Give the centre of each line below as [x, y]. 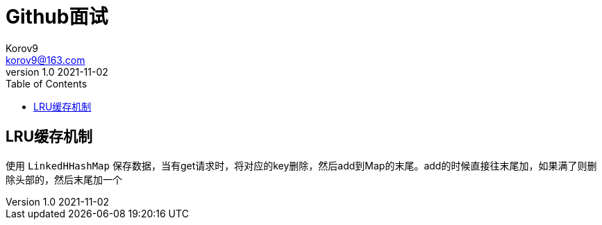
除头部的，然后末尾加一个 [64, 179]
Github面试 [57, 17]
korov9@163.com [45, 60]
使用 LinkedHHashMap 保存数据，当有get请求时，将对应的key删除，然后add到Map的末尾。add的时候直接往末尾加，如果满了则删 [301, 165]
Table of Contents [47, 83]
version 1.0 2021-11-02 [57, 72]
